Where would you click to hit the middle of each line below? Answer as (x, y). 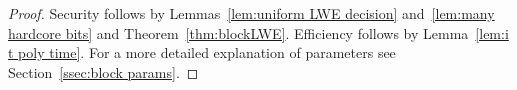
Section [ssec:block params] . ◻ (103, 71)
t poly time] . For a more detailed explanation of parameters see (202, 52)
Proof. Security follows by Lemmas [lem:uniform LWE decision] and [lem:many (251, 13)
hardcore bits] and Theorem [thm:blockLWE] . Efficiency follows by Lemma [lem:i (258, 32)
